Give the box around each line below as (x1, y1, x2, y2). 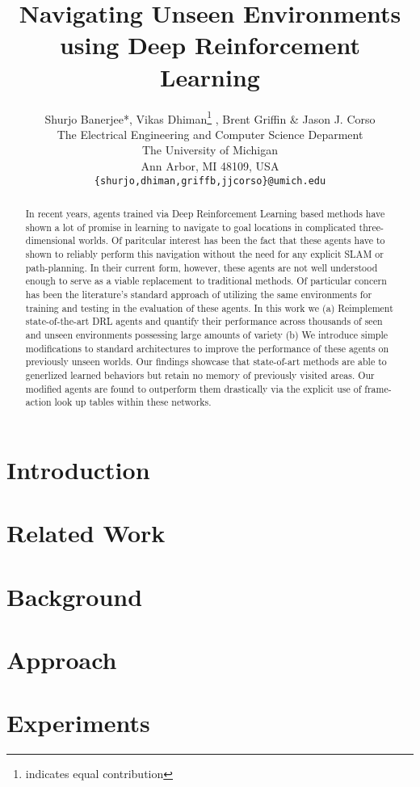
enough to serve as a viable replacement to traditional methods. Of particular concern (25, 274, 387, 288)
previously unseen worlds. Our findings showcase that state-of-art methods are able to (25, 355, 387, 368)
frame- (364, 381, 392, 395)
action (25, 395, 52, 409)
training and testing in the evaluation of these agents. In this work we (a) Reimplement (25, 301, 393, 314)
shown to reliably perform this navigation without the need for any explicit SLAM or (25, 246, 384, 260)
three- (359, 220, 384, 234)
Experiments (6, 706, 150, 739)
